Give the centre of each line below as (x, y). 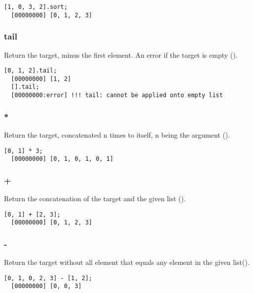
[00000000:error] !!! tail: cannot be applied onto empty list (117, 95)
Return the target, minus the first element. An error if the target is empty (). (121, 55)
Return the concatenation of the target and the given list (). (95, 199)
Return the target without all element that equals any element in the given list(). (127, 262)
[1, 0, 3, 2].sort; (36, 7)
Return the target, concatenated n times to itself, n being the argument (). (117, 134)
